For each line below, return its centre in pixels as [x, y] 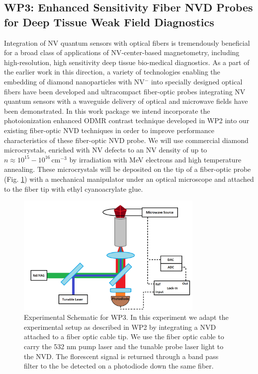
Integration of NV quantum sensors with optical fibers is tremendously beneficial [127, 42]
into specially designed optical [197, 81]
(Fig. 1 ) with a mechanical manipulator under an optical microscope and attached [129, 179]
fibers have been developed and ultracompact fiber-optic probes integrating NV [125, 91]
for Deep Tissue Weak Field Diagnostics [109, 22]
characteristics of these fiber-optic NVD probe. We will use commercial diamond [126, 140]
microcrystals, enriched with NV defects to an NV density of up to [106, 150]
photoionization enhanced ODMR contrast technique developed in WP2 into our [127, 120]
